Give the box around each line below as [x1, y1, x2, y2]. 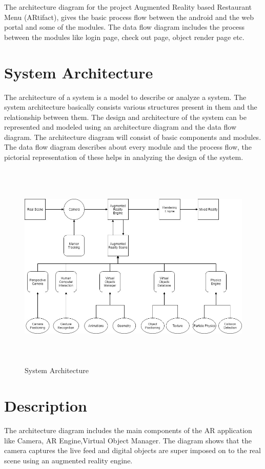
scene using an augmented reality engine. [4, 455, 133, 465]
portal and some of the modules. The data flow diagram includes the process [4, 22, 245, 32]
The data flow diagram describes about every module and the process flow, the [4, 141, 252, 152]
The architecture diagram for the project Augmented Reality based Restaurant [4, 2, 252, 12]
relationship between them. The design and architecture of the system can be [4, 111, 247, 122]
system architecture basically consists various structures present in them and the [4, 101, 257, 112]
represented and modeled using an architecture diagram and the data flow [4, 121, 237, 132]
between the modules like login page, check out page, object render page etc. [4, 31, 244, 42]
